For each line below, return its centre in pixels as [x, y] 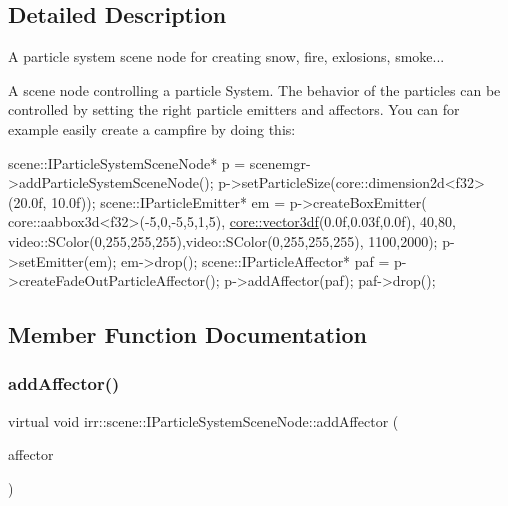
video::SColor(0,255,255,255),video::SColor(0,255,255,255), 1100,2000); [223, 240]
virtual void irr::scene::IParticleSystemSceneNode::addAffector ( [203, 420]
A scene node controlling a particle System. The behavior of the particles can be [254, 89]
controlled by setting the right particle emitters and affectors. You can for [234, 109]
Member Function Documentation [188, 334]
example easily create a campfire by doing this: [152, 128]
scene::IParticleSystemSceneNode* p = [127, 162]
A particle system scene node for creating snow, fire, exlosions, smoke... [226, 56]
